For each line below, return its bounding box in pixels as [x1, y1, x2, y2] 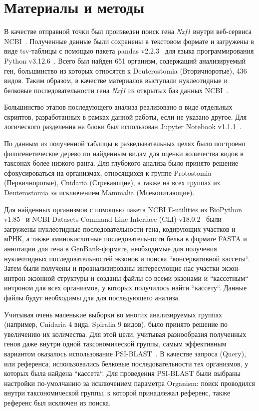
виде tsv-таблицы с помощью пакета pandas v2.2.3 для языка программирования [4, 46, 254, 56]
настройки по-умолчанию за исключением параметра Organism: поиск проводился [4, 377, 255, 388]
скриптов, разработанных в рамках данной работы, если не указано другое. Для [4, 111, 247, 122]
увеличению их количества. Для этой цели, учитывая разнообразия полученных [4, 328, 247, 339]
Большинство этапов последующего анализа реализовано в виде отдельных [4, 102, 233, 112]
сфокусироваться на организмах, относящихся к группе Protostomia [4, 167, 212, 178]
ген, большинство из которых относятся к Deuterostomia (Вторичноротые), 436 [4, 65, 247, 76]
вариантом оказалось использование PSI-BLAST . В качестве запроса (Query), [4, 348, 247, 358]
